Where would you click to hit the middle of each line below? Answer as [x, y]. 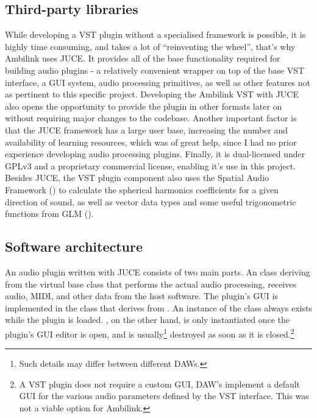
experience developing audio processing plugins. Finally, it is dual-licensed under [155, 154]
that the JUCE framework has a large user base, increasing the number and [147, 129]
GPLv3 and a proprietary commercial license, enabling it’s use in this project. [151, 165]
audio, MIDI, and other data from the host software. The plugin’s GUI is [141, 296]
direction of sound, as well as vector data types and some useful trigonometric [151, 201]
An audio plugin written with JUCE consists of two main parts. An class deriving [158, 271]
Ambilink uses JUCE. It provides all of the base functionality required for [143, 58]
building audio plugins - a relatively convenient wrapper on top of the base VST [155, 70]
